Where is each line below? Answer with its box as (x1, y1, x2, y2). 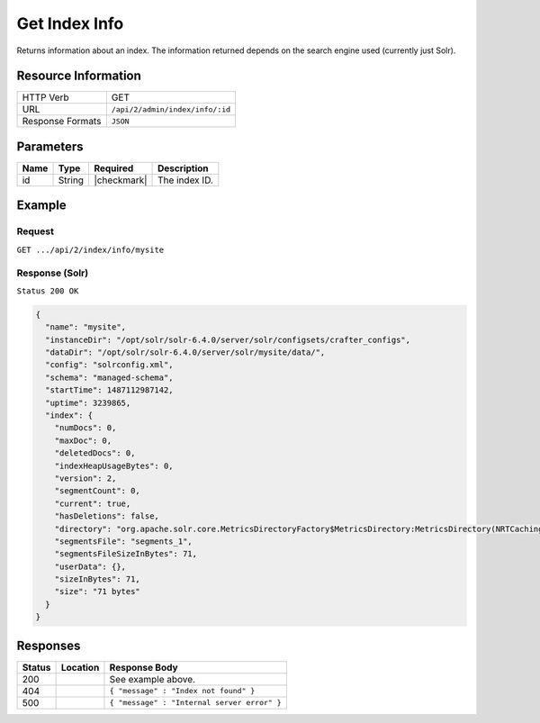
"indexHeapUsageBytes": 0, (54, 460, 175, 471)
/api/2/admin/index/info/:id (111, 104, 231, 114)
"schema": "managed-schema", (45, 372, 175, 383)
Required (94, 162, 134, 175)
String (58, 174, 85, 186)
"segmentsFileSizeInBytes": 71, (54, 549, 198, 559)
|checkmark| (94, 174, 148, 186)
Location (60, 661, 100, 673)
